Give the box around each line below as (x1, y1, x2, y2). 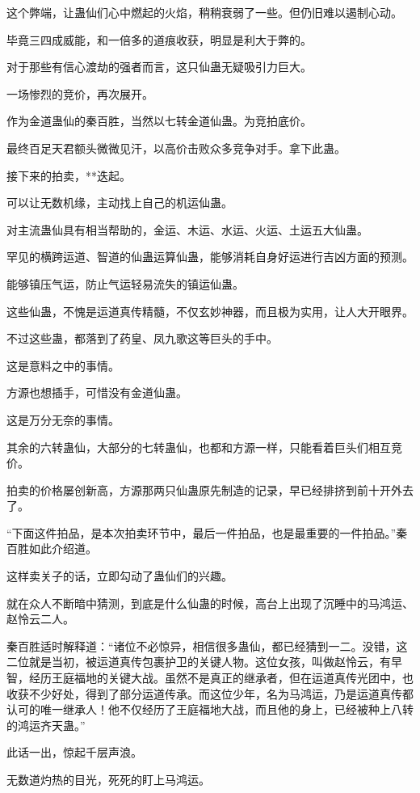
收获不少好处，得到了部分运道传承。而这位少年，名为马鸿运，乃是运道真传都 (6, 685, 414, 702)
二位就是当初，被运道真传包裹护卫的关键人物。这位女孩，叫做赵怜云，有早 (6, 653, 402, 670)
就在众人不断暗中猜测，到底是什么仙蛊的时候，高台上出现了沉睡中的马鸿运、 (6, 594, 414, 611)
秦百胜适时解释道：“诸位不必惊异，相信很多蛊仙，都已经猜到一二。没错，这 (6, 637, 408, 654)
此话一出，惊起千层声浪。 (6, 744, 142, 761)
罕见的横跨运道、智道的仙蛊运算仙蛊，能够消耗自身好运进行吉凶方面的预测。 (6, 248, 414, 265)
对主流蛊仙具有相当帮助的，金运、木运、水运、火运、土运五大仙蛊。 (6, 221, 368, 238)
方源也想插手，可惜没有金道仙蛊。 (6, 384, 187, 401)
